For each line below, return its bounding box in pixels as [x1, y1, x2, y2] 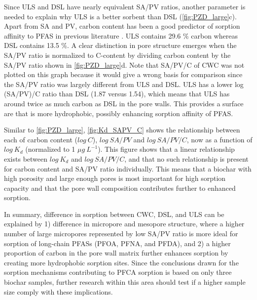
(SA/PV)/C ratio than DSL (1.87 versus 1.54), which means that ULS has [4, 88, 230, 99]
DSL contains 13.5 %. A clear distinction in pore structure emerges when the [4, 40, 237, 50]
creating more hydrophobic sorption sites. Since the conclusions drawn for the [4, 257, 239, 267]
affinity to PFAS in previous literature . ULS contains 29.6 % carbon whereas [4, 30, 238, 41]
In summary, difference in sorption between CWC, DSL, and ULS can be [4, 209, 224, 219]
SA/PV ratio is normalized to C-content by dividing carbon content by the [4, 49, 231, 60]
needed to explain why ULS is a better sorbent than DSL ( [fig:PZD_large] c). [4, 11, 237, 21]
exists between [4, 153, 48, 164]
